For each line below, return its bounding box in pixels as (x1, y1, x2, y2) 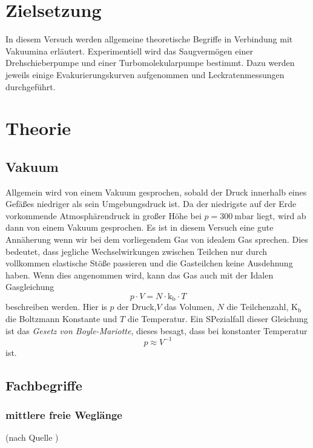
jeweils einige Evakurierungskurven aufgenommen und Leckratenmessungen (5, 68, 285, 81)
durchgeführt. (5, 80, 56, 93)
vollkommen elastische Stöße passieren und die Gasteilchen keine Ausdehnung (5, 257, 293, 269)
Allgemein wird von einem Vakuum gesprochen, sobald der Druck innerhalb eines (5, 185, 307, 198)
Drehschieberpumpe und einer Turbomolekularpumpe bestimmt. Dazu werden (5, 56, 295, 69)
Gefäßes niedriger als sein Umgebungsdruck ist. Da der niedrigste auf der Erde (5, 197, 297, 210)
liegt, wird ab (256, 209, 306, 222)
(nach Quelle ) (5, 431, 59, 444)
